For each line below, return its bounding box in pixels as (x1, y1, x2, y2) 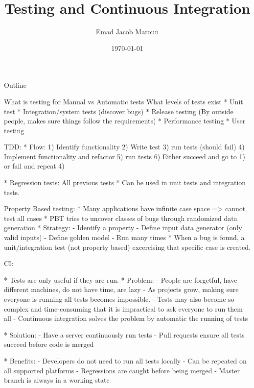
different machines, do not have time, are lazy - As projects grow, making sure (4, 284, 239, 294)
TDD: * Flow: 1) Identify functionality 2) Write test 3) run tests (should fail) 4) (4, 142, 245, 152)
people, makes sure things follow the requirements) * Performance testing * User (4, 116, 246, 126)
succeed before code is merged (4, 339, 94, 349)
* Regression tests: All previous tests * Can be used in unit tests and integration (4, 177, 246, 188)
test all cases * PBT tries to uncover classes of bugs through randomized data (4, 213, 237, 223)
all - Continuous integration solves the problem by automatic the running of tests (4, 313, 248, 323)
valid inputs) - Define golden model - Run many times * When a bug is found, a (4, 232, 245, 242)
